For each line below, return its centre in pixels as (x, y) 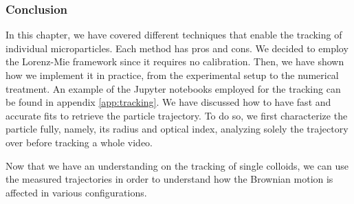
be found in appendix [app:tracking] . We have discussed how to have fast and (168, 102)
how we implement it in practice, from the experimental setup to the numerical (172, 75)
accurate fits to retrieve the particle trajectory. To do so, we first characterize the (177, 115)
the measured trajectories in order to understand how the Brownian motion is (169, 179)
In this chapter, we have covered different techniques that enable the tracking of (174, 35)
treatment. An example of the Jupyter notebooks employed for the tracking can (173, 88)
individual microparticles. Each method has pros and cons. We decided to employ (177, 48)
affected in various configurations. (76, 192)
